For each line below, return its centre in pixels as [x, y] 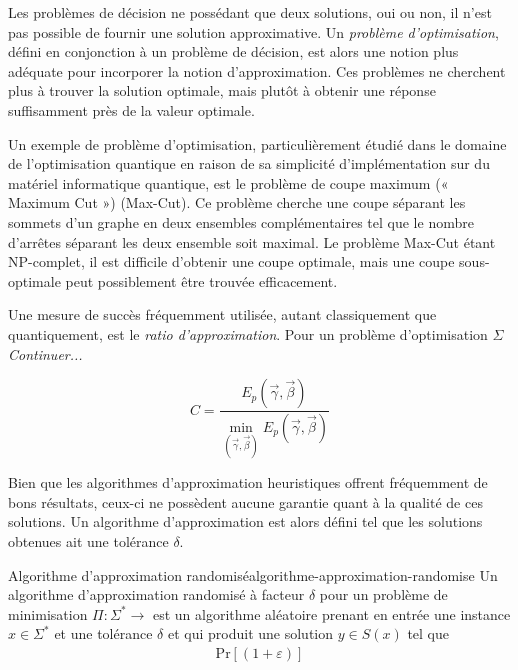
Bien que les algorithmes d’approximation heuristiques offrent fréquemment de [248, 482]
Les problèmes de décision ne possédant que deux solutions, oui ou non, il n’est [250, 12]
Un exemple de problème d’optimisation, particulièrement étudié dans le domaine [257, 143]
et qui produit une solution [250, 633]
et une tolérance [103, 633]
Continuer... [45, 353]
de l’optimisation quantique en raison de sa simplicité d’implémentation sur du [249, 163]
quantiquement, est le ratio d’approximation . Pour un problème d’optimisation [248, 333]
